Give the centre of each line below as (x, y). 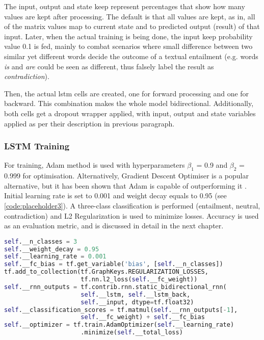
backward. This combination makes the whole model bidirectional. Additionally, (129, 103)
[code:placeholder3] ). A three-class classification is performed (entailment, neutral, (132, 205)
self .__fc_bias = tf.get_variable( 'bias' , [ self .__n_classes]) (114, 264)
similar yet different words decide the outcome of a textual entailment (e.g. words (131, 56)
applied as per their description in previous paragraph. (89, 123)
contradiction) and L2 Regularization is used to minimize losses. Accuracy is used (131, 215)
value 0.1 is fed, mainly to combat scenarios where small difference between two (128, 46)
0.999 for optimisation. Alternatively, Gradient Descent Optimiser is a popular (126, 176)
